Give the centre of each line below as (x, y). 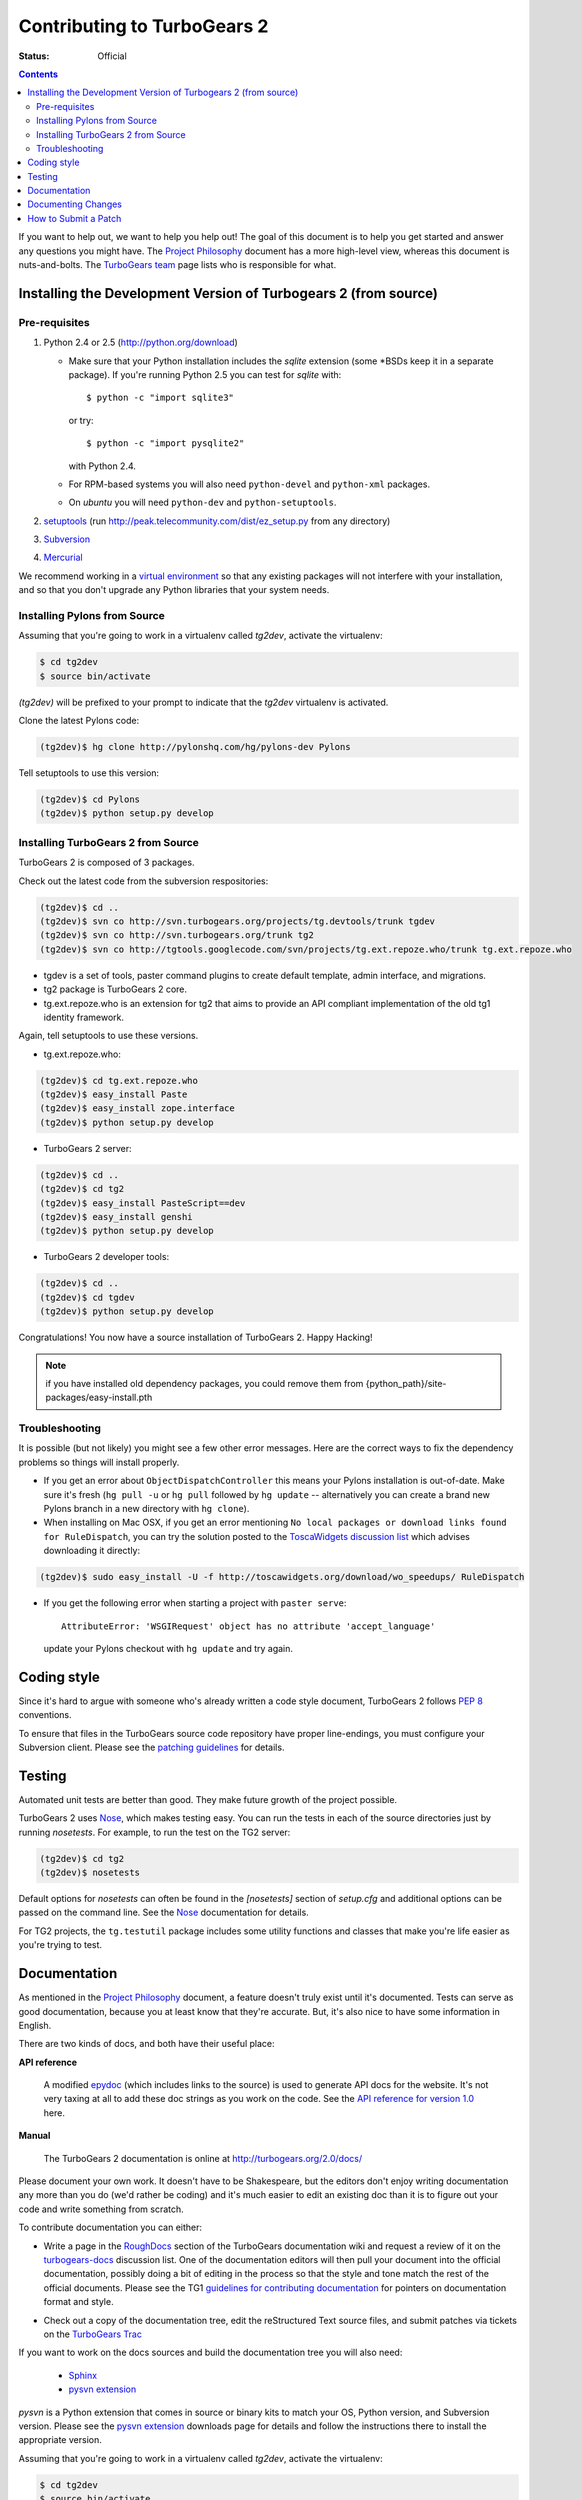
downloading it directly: (91, 1551)
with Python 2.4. (102, 466)
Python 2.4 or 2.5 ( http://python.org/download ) (141, 342)
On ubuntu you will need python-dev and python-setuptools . (202, 502)
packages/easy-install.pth (99, 1397)
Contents (38, 74)
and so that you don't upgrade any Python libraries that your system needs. (174, 590)
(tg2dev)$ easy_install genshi (116, 1216)
